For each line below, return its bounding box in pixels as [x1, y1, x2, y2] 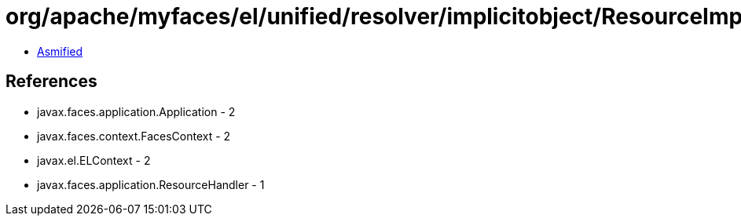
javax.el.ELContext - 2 [37, 153, 151, 167]
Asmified [37, 44, 83, 58]
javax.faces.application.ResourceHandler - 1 [37, 177, 265, 191]
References [6, 71, 97, 92]
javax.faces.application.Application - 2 [37, 104, 236, 118]
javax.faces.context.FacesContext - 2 [37, 129, 231, 143]
